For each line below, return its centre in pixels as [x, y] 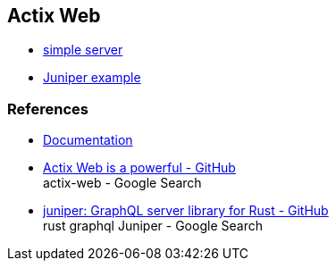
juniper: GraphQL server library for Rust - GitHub [186, 211]
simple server [83, 50]
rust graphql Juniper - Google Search [153, 226]
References [48, 109]
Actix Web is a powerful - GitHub [139, 168]
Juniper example [92, 78]
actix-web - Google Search [122, 183]
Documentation [88, 140]
